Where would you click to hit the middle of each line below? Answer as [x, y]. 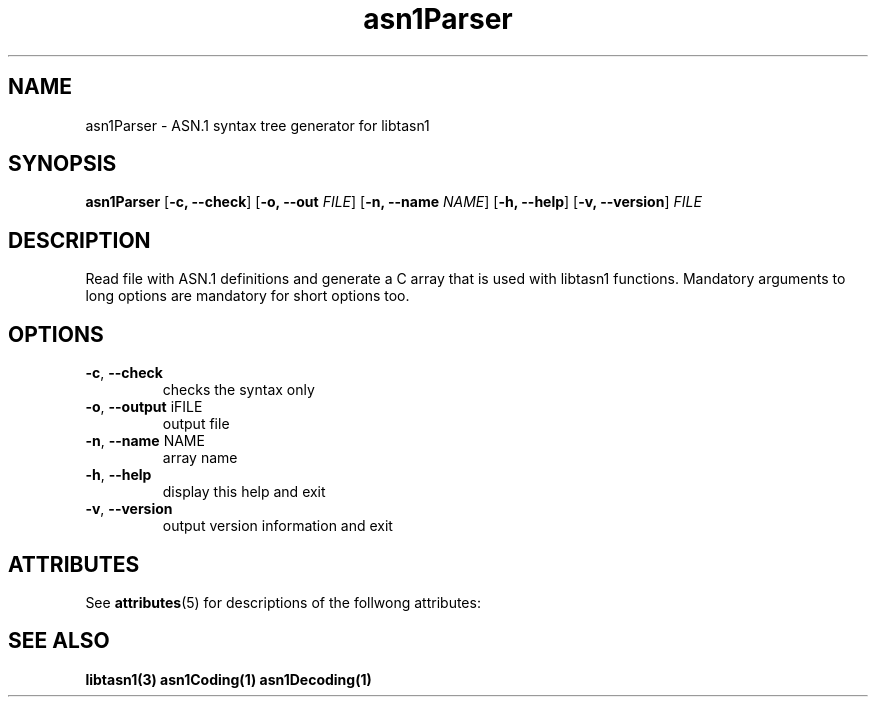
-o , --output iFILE [144, 407]
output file [196, 424]
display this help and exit [244, 492]
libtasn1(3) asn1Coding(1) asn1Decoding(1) [228, 679]
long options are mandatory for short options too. [247, 296]
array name [200, 458]
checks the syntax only [238, 390]
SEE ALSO [59, 641]
